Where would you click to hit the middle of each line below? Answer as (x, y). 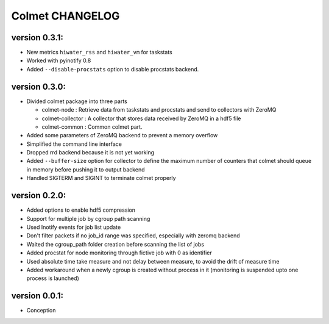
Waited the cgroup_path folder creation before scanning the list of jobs (115, 244)
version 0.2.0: (39, 196)
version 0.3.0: (39, 86)
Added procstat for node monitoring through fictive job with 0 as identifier (119, 253)
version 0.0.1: (37, 296)
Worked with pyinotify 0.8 (59, 60)
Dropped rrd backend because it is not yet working (90, 153)
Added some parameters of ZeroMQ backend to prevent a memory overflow (122, 135)
